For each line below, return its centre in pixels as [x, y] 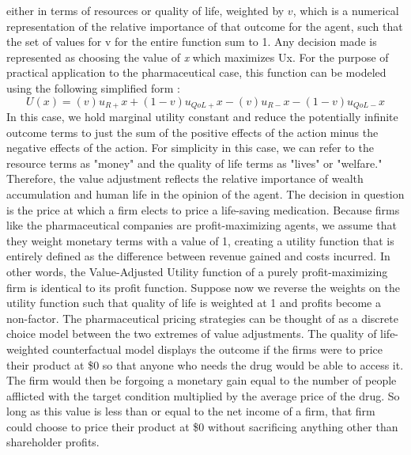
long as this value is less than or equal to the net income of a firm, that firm [191, 411]
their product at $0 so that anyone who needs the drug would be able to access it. [205, 364]
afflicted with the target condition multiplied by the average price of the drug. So [203, 395]
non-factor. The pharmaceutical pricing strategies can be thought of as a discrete [202, 318]
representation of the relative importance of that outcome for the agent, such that [205, 26]
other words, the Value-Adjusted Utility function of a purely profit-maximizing [197, 271]
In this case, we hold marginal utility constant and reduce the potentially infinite [202, 117]
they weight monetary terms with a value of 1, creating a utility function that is [200, 240]
